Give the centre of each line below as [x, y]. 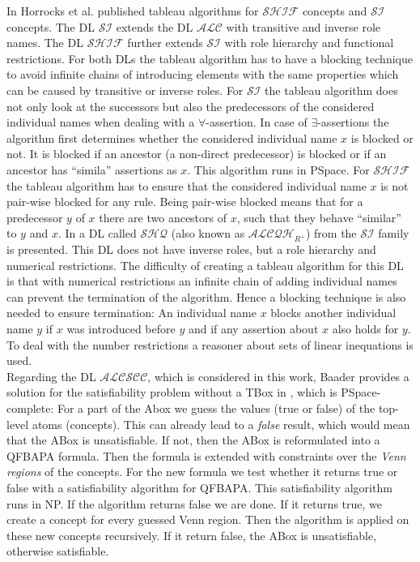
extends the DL [155, 26]
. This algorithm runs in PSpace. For [278, 169]
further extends [165, 43]
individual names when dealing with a [101, 122]
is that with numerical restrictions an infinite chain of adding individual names [202, 281]
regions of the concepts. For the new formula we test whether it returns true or [202, 472]
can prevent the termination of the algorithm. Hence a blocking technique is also [206, 296]
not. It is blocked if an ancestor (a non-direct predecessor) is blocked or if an [197, 154]
